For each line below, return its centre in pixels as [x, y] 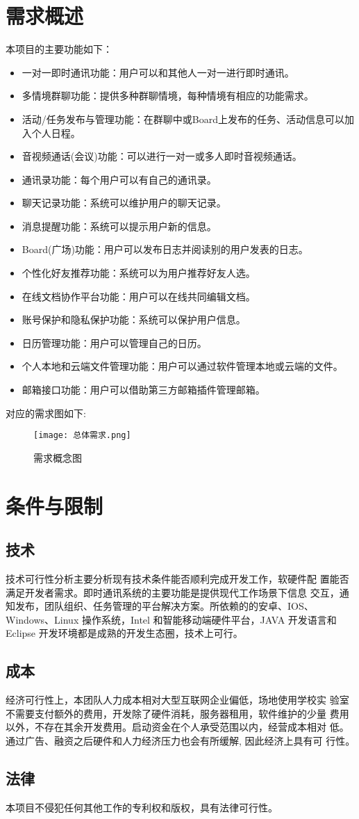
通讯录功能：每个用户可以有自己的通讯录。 [119, 179]
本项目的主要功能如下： [59, 49]
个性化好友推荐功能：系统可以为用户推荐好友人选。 [139, 273]
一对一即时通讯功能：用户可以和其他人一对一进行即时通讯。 [158, 72]
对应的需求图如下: [46, 413]
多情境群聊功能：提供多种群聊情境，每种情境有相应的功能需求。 [168, 96]
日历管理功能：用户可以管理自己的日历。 [114, 342]
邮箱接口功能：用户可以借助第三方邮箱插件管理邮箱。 [143, 390]
